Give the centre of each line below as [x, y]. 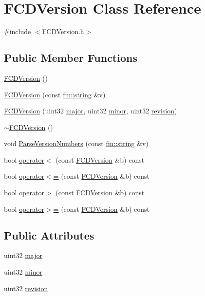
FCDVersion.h [63, 31]
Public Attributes [49, 235]
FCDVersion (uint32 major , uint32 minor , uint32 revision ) [91, 111]
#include [18, 31]
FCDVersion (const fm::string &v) [55, 94]
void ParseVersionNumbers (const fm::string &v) [76, 143]
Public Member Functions [71, 58]
